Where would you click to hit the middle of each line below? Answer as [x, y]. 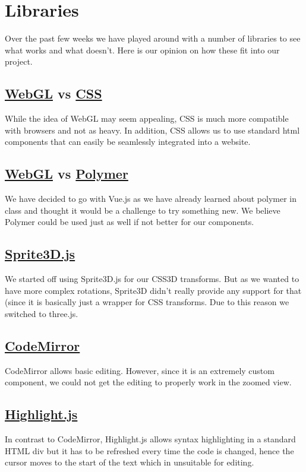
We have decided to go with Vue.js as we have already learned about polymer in [151, 199]
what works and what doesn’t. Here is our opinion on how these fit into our [142, 50]
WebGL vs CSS [53, 94]
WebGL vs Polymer [67, 174]
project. [19, 61]
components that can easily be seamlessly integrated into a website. [128, 142]
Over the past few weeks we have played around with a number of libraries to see [153, 38]
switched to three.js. [42, 313]
